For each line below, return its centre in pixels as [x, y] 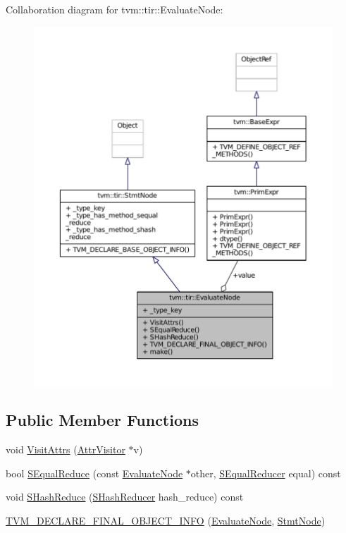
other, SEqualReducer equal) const [266, 473]
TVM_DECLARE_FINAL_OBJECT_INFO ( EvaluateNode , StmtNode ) [166, 520]
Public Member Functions [102, 420]
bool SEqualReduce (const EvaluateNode [94, 473]
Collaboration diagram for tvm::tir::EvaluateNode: [115, 9]
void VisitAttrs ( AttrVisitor [66, 449]
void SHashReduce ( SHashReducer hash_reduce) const [125, 497]
